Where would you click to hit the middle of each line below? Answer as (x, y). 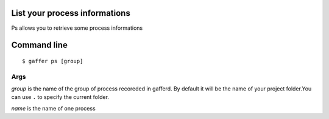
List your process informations (71, 13)
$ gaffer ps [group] (53, 61)
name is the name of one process (53, 108)
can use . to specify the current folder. (60, 97)
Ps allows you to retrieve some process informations (77, 28)
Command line (40, 45)
